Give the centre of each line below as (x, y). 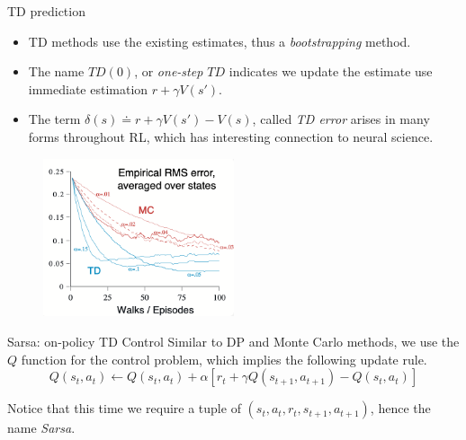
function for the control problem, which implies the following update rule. (224, 359)
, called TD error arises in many (341, 119)
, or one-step (169, 71)
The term (54, 119)
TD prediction (46, 11)
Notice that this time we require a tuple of (124, 408)
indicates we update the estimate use (331, 71)
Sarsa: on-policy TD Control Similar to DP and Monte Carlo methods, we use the (233, 341)
